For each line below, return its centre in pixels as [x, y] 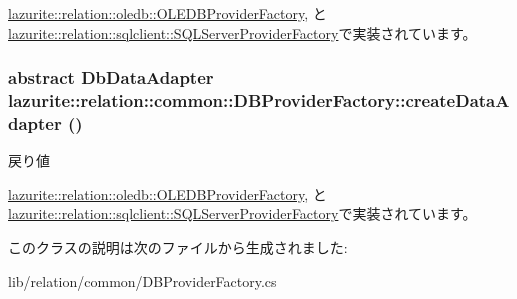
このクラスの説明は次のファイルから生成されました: [178, 247]
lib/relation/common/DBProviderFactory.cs [142, 280]
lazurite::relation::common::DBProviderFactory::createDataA [259, 100]
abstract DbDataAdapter [111, 77]
